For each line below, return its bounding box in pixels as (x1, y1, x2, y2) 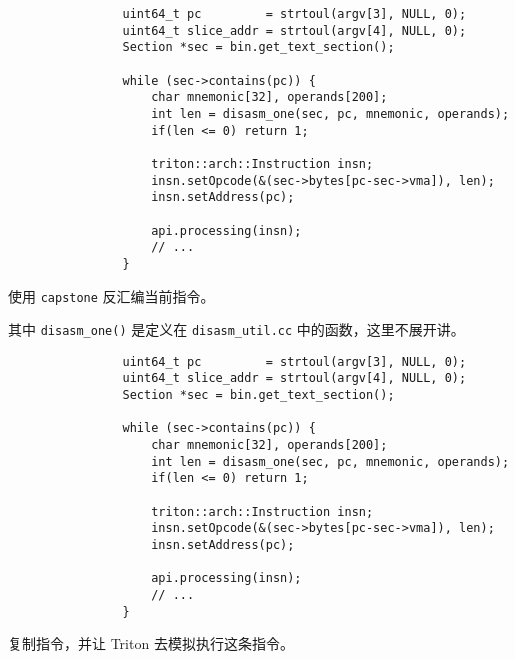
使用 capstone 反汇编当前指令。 (8, 285, 215, 306)
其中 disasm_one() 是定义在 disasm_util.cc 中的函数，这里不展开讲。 (8, 319, 465, 340)
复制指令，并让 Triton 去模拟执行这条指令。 (8, 633, 294, 654)
